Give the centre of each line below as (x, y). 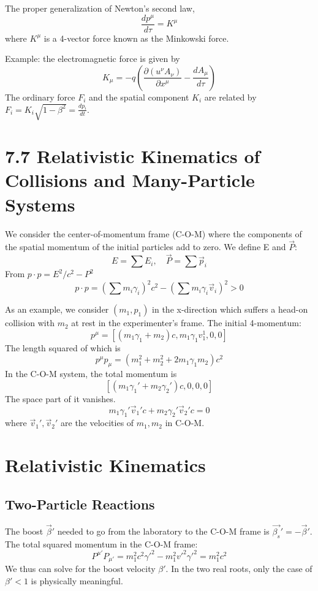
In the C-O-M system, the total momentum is (91, 374)
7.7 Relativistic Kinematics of (133, 156)
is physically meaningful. (77, 580)
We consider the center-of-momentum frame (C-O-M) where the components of (153, 233)
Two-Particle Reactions (80, 504)
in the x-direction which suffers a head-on (230, 309)
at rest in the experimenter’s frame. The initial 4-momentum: (186, 323)
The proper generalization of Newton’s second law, (100, 8)
